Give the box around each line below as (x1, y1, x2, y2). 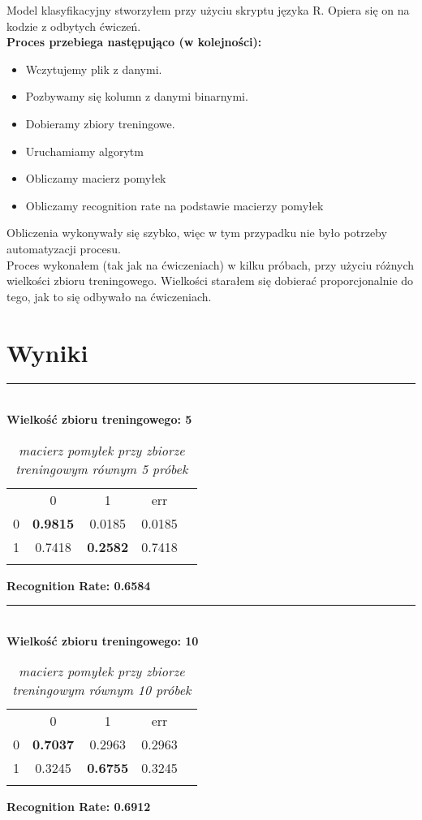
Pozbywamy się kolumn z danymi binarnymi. (25, 88, 248, 105)
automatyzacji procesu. (6, 240, 121, 257)
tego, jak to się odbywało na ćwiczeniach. (6, 287, 212, 304)
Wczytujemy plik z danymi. (25, 60, 162, 77)
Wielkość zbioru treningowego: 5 (6, 411, 192, 428)
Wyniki (6, 335, 88, 369)
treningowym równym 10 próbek (12, 680, 192, 700)
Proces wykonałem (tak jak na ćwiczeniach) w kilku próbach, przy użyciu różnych (6, 256, 415, 273)
